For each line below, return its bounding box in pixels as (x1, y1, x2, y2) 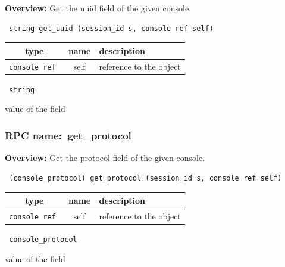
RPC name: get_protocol (5, 128, 131, 142)
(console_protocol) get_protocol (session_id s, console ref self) (9, 173, 282, 182)
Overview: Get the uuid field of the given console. (5, 2, 192, 14)
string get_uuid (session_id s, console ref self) (9, 24, 214, 33)
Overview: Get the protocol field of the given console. (5, 151, 205, 164)
